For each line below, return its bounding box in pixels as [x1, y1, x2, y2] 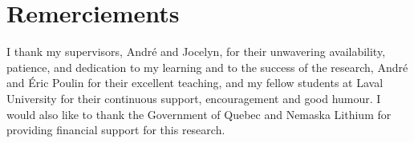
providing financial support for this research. [6, 121, 225, 138]
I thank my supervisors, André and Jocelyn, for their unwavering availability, [6, 43, 386, 60]
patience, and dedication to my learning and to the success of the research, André [6, 58, 408, 75]
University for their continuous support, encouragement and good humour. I [6, 89, 381, 106]
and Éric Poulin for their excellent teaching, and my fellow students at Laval [6, 74, 384, 91]
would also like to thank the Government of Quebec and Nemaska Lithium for [6, 105, 392, 122]
